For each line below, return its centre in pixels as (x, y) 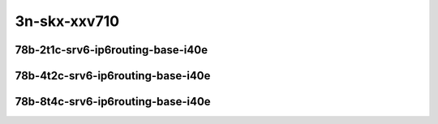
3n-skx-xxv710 (67, 21)
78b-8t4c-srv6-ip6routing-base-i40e (113, 102)
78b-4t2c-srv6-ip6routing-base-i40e (113, 76)
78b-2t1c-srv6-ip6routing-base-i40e (112, 50)
